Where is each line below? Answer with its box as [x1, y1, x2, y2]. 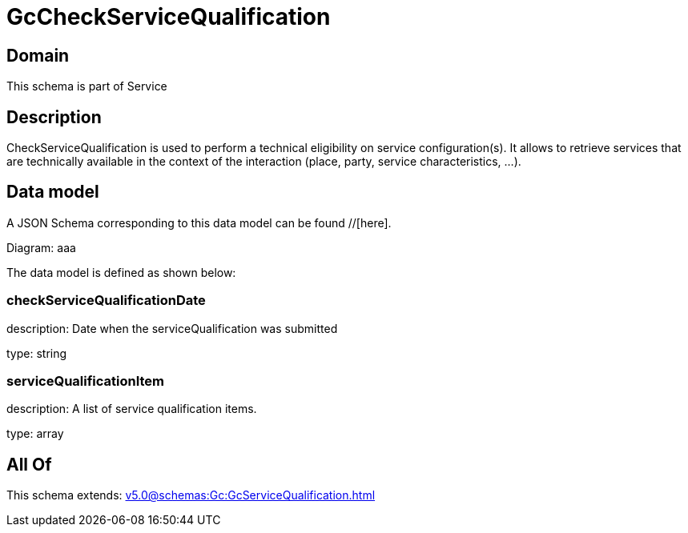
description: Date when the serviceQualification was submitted [6, 321, 338, 335]
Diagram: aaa [6, 240, 76, 254]
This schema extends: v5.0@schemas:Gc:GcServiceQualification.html [6, 488, 376, 503]
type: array [6, 427, 64, 441]
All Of [6, 454, 52, 475]
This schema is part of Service [6, 79, 167, 94]
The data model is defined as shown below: [6, 265, 236, 279]
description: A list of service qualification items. [6, 402, 257, 416]
